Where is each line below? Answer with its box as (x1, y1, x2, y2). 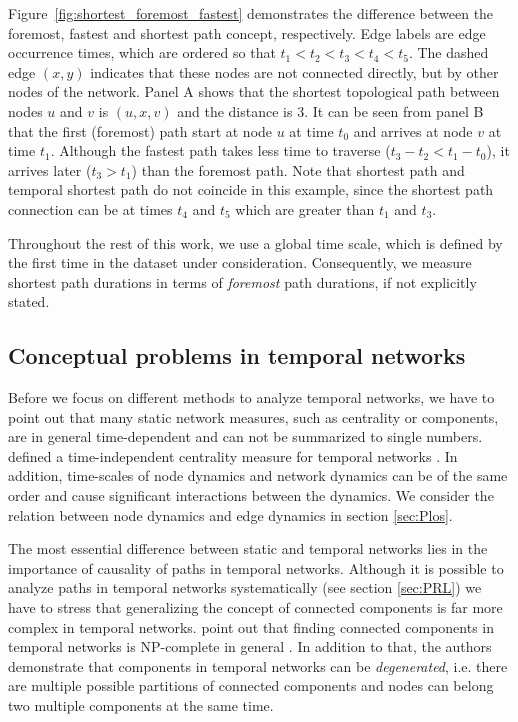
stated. (8, 291, 50, 312)
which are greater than (235, 198, 375, 219)
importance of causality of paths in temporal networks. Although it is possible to (8, 557, 504, 578)
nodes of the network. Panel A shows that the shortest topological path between (8, 81, 500, 102)
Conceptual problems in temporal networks (8, 340, 466, 371)
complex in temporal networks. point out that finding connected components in (8, 616, 494, 637)
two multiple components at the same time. (8, 695, 274, 716)
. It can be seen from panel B (304, 100, 484, 121)
